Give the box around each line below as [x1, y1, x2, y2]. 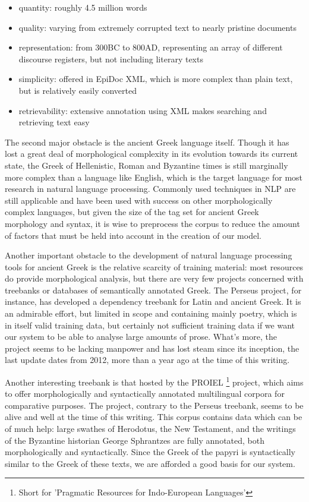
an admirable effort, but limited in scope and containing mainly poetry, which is [5, 307, 297, 320]
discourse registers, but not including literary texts [18, 52, 203, 65]
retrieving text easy [18, 116, 90, 128]
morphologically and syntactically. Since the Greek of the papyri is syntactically [5, 446, 295, 458]
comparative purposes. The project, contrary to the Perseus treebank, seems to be [5, 399, 304, 411]
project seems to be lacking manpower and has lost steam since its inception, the [5, 342, 299, 354]
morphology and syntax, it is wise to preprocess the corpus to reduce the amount [5, 217, 300, 229]
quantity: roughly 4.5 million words [18, 1, 147, 13]
